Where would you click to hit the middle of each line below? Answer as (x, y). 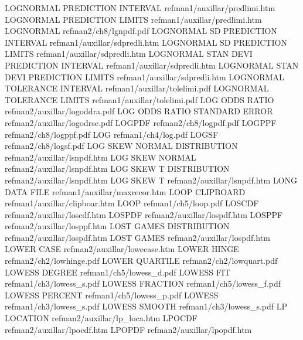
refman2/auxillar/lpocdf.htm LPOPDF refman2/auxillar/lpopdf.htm (128, 329)
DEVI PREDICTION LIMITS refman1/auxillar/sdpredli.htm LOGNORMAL (144, 76)
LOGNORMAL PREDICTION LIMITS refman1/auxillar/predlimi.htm (133, 19)
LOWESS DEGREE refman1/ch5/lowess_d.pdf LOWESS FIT (118, 272)
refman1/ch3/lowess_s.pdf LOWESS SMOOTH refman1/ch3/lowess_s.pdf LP (146, 306)
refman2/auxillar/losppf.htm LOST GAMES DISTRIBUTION (117, 226)
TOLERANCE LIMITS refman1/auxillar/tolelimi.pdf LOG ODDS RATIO (139, 99)
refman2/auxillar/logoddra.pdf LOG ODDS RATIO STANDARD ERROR (139, 111)
